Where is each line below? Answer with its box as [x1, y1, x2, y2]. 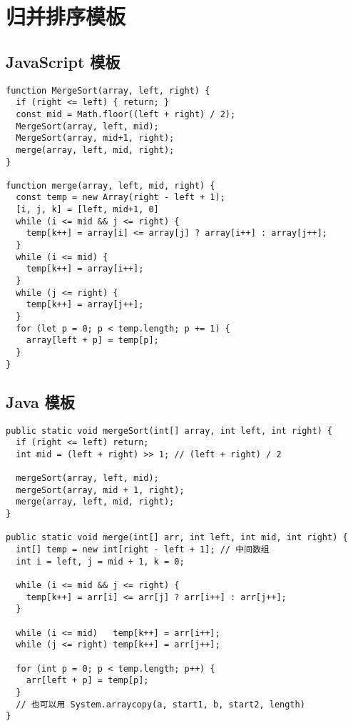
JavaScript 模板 [6, 50, 121, 72]
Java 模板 [6, 390, 75, 412]
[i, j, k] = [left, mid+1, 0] [16, 204, 159, 215]
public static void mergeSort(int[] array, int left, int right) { [6, 425, 333, 436]
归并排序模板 [6, 1, 126, 31]
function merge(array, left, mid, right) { [6, 180, 215, 191]
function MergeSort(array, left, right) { [6, 85, 210, 96]
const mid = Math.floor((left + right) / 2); [16, 109, 236, 119]
